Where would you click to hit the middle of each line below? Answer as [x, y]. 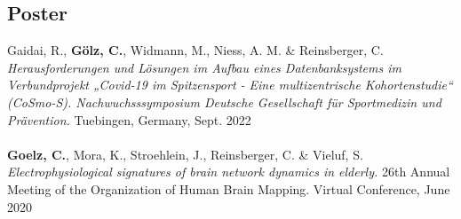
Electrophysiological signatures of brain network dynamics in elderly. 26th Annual [229, 172]
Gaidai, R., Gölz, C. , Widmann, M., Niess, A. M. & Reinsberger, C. [195, 50]
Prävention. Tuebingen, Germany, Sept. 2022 [129, 119]
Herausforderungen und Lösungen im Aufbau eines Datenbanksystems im [204, 67]
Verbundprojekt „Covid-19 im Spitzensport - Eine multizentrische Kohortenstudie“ [230, 85]
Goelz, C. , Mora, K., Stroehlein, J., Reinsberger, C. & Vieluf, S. [185, 154]
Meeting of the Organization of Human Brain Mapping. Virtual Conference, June [229, 188]
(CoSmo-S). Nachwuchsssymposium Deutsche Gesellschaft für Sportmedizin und [224, 102]
